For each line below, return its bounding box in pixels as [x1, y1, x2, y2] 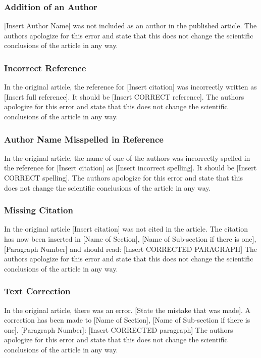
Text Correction [4, 285, 71, 297]
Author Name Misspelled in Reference [4, 132, 164, 145]
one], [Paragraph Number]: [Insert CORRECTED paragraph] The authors [4, 324, 233, 335]
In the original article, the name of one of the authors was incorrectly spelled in [4, 152, 250, 163]
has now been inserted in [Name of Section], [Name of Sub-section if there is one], [4, 234, 256, 244]
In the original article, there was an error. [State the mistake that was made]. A [4, 304, 251, 315]
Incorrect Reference [4, 61, 86, 74]
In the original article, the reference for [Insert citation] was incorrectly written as [4, 81, 257, 92]
